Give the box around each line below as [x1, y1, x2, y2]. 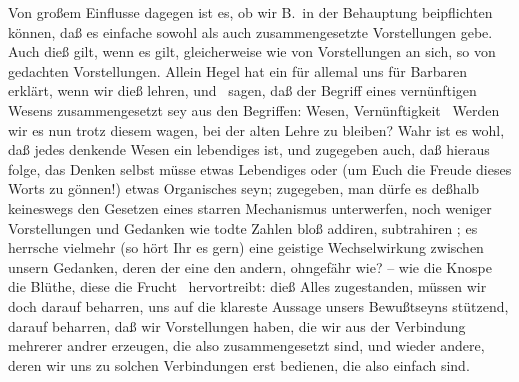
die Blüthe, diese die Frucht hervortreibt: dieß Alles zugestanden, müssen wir [8, 276, 487, 297]
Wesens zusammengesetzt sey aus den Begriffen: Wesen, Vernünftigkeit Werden [8, 99, 500, 120]
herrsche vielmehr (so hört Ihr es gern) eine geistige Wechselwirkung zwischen [8, 237, 484, 258]
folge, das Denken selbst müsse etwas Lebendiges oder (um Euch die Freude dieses [8, 158, 512, 179]
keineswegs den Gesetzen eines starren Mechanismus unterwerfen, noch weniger [8, 197, 492, 218]
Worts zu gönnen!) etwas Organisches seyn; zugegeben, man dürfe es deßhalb [8, 178, 480, 199]
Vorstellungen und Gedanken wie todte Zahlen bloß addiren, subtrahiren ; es [8, 217, 478, 238]
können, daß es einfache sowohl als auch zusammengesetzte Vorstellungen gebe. [8, 21, 493, 42]
